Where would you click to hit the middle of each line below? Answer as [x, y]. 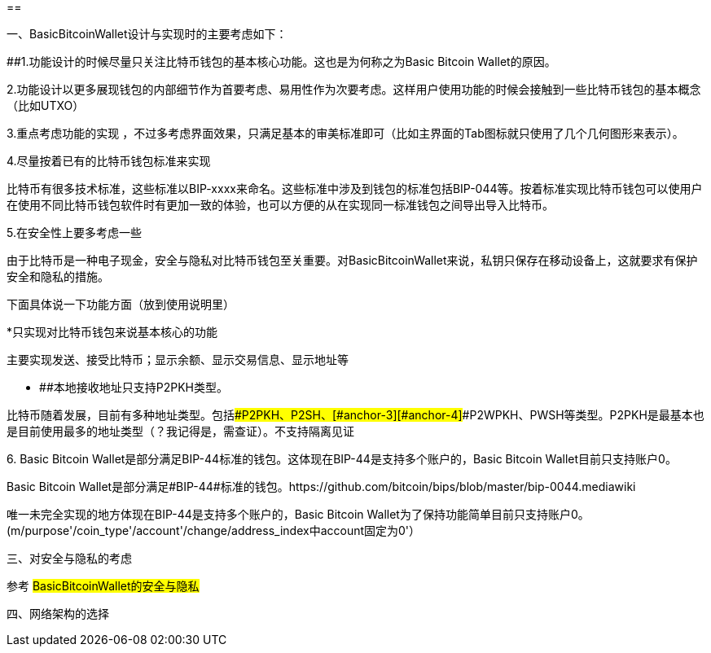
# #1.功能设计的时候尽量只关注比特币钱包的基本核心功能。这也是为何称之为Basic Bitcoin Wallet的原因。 [281, 61]
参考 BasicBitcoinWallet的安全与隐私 [103, 586]
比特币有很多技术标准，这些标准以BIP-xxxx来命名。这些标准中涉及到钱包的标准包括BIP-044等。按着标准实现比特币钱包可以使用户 [355, 188]
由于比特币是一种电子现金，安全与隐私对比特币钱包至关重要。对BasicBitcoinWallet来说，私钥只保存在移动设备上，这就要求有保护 [352, 260]
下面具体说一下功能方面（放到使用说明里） [121, 304]
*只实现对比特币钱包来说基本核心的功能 [112, 332]
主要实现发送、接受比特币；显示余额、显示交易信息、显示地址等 [178, 359]
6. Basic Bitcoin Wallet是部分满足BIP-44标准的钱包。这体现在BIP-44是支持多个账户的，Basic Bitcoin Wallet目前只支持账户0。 [342, 459]
